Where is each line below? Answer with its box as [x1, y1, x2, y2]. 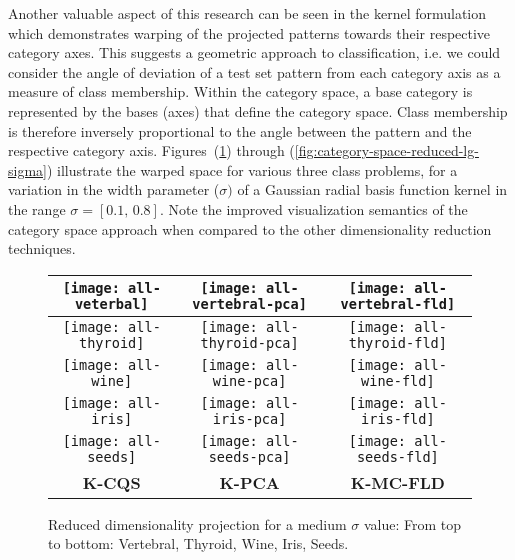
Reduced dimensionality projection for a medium [48, 513, 347, 534]
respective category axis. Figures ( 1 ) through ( [8, 140, 295, 161]
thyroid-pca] [200, 334, 299, 351]
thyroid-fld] [348, 334, 447, 351]
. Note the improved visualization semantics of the [159, 198, 468, 219]
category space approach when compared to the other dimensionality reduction [8, 218, 492, 239]
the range [8, 198, 66, 219]
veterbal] [74, 295, 149, 312]
